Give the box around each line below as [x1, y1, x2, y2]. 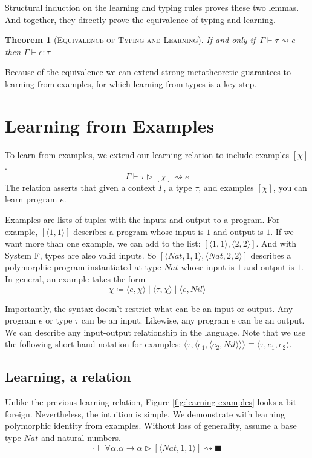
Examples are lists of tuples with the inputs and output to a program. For [5, 213, 280, 226]
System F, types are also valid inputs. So [5, 248, 157, 261]
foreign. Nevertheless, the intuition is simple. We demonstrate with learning [5, 407, 285, 420]
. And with [256, 237, 296, 250]
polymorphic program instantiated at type [5, 261, 161, 273]
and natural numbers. [41, 431, 121, 443]
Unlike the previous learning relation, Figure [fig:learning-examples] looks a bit [5, 396, 297, 408]
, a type [163, 181, 192, 193]
